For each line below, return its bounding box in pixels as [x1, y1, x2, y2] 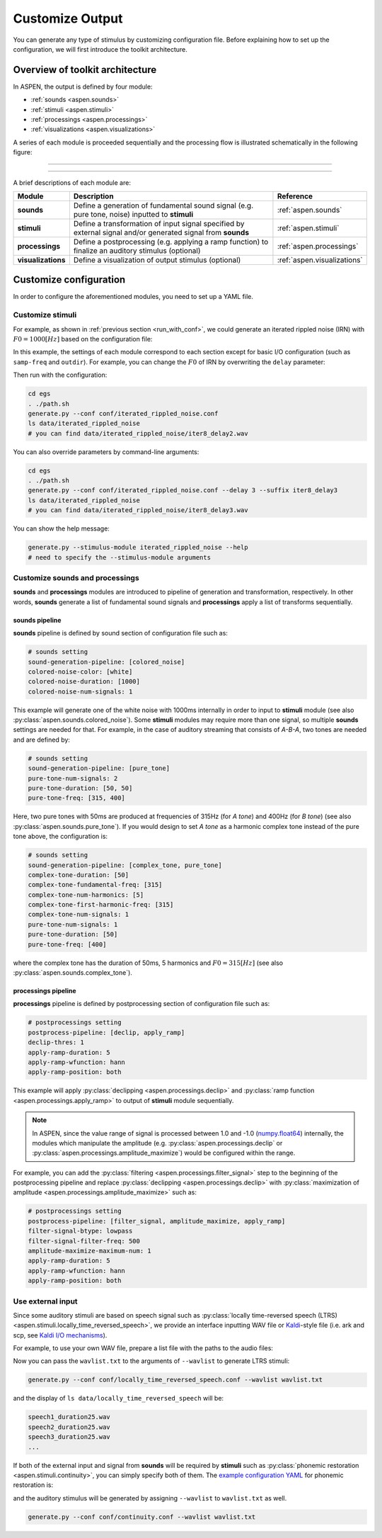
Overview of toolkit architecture [13, 64, 157, 76]
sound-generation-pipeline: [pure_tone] [28, 764, 170, 772]
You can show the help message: [13, 524, 110, 533]
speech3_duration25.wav [28, 1433, 111, 1441]
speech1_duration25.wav [28, 1413, 111, 1421]
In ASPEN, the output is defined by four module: [13, 82, 153, 91]
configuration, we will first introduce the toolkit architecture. [13, 45, 187, 53]
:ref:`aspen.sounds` [277, 205, 342, 215]
